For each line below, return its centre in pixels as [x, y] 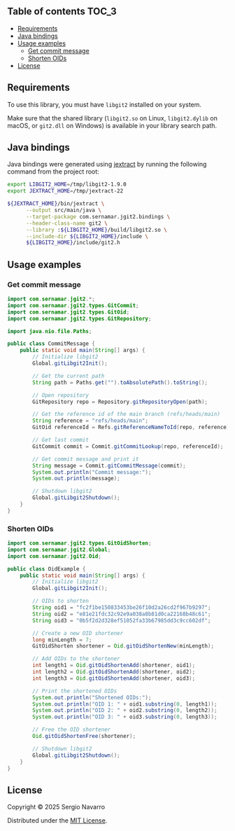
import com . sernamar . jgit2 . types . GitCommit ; [73, 305]
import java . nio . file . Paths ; [50, 331]
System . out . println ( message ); [76, 479]
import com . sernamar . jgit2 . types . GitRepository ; [79, 319]
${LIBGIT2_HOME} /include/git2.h [73, 243]
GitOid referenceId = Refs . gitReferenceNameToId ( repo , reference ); [133, 427]
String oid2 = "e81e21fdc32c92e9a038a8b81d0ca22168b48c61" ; [122, 614]
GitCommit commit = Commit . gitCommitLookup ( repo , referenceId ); [128, 446]
